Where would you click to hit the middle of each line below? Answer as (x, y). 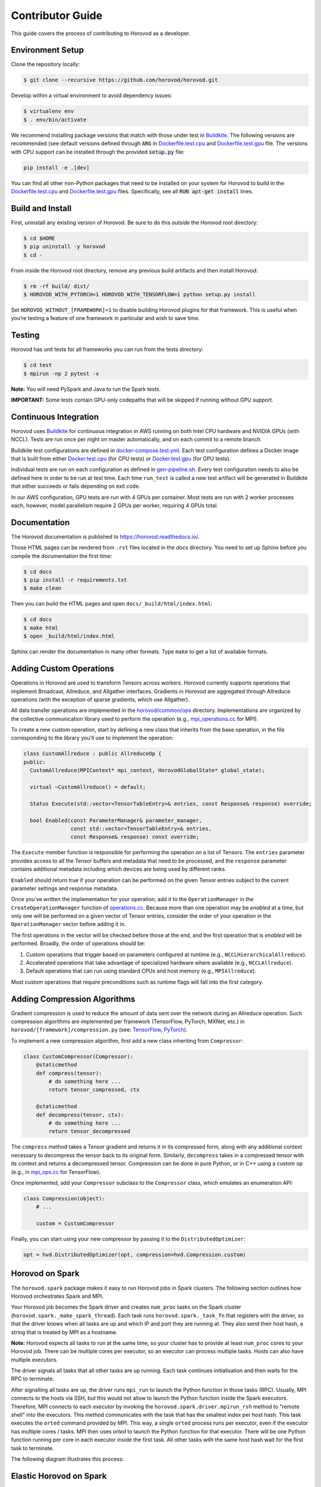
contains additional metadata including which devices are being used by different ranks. (119, 869)
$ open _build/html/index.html (69, 636)
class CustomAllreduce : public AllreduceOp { (92, 754)
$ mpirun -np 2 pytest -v (61, 374)
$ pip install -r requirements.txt (75, 580)
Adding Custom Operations (63, 669)
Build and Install (41, 208)
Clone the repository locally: (45, 64)
